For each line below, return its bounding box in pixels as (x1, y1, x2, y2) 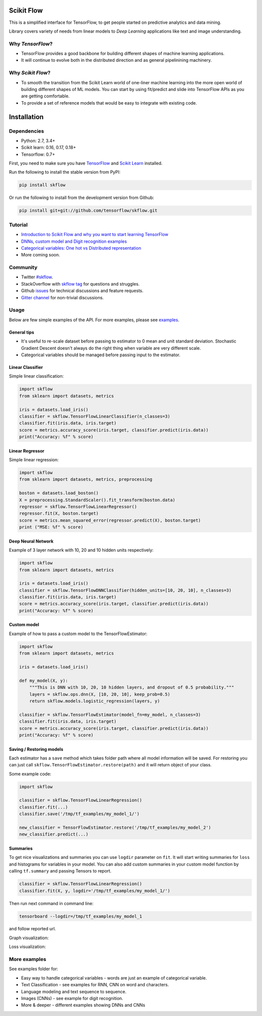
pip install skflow (19, 182, 65, 188)
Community (9, 264, 37, 271)
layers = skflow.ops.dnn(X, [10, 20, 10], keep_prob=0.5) (29, 691, 170, 697)
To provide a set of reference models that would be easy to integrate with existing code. (21, 100, 197, 106)
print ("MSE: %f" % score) (19, 525, 83, 530)
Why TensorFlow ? (9, 40, 53, 47)
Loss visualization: (9, 944, 46, 950)
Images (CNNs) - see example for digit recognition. (21, 995, 123, 1001)
